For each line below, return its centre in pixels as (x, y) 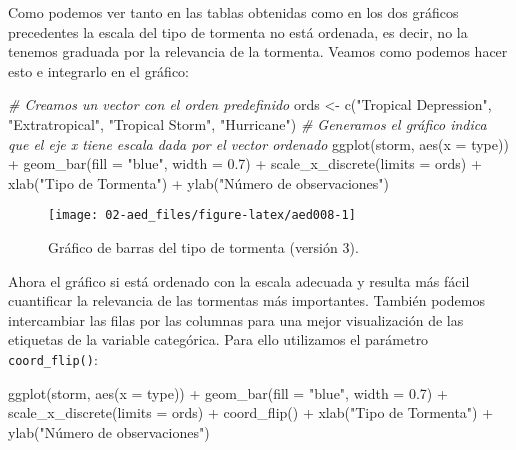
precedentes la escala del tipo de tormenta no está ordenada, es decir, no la (238, 31)
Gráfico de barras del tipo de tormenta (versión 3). (203, 247)
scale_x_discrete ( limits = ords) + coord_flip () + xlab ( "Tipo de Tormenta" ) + (251, 412)
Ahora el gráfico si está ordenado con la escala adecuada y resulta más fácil (239, 280)
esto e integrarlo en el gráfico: (99, 70)
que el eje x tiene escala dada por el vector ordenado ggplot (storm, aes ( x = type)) (258, 143)
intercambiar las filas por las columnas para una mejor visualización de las (236, 319)
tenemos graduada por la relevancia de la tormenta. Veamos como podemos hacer (258, 51)
